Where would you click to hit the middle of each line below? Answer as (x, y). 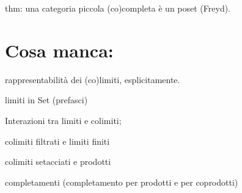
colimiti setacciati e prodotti (58, 162)
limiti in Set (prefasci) (46, 100)
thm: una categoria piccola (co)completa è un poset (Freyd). (118, 8)
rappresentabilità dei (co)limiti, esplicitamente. (93, 79)
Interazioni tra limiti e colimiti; (63, 120)
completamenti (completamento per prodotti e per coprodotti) (122, 182)
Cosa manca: (59, 50)
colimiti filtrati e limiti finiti (57, 141)
